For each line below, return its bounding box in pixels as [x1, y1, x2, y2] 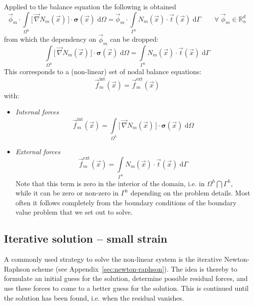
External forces [15, 146, 60, 156]
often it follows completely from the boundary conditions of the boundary [15, 197, 237, 207]
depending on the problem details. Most [130, 188, 251, 198]
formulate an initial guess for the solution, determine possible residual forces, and [4, 273, 248, 283]
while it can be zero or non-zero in [15, 188, 119, 198]
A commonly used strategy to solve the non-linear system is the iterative [4, 254, 222, 264]
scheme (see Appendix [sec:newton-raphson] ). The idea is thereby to [32, 263, 237, 274]
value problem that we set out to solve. [15, 207, 133, 217]
